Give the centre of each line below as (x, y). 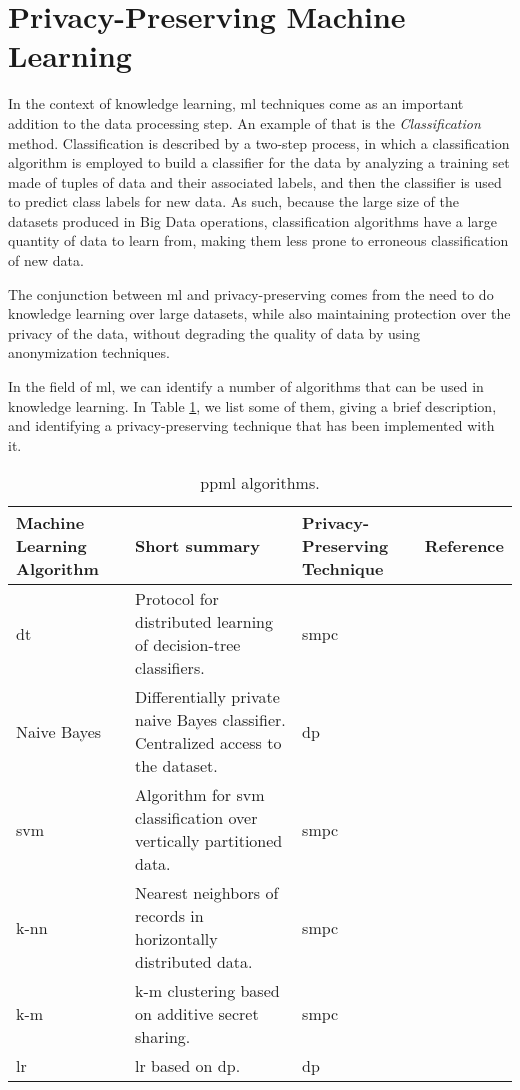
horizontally (176, 939)
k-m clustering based (207, 991)
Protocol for (177, 599)
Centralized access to (208, 743)
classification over (196, 818)
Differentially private (207, 697)
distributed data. (194, 962)
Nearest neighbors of (207, 893)
